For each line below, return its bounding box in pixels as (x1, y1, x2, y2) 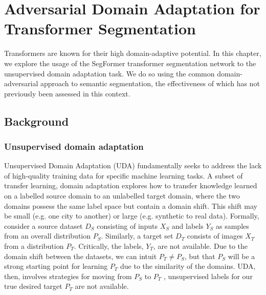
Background (4, 113, 69, 129)
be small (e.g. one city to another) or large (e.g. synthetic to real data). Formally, (4, 210, 259, 221)
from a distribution (4, 241, 64, 251)
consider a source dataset (4, 220, 83, 231)
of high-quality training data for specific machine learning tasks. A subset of (4, 170, 243, 181)
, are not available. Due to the (153, 241, 248, 251)
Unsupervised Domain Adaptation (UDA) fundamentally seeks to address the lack (4, 160, 262, 171)
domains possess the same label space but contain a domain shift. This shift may (4, 200, 258, 211)
